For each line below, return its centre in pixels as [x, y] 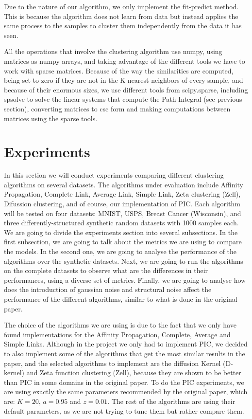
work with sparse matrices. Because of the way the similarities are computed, [119, 70]
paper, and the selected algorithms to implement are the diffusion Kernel [112, 363]
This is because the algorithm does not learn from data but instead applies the [121, 16]
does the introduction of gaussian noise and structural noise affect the [108, 289]
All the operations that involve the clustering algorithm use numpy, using [113, 51]
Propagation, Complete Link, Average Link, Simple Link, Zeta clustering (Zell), [122, 194]
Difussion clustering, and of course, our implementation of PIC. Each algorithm [122, 204]
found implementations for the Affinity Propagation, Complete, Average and [117, 334]
